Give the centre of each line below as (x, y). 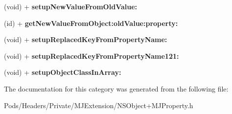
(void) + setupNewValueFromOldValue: (71, 6)
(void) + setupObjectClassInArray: (63, 72)
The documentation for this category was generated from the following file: (116, 88)
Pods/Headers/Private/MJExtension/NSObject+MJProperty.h (99, 105)
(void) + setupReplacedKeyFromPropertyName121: (92, 56)
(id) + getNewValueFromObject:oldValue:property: (91, 23)
